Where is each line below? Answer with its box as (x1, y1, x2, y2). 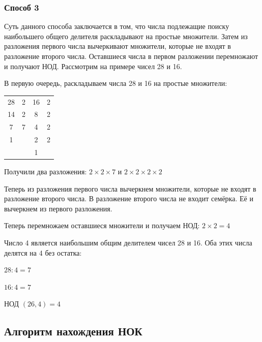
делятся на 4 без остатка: (4, 247, 82, 258)
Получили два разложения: (4, 166, 87, 176)
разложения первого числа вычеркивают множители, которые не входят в (4, 41, 231, 51)
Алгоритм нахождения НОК (4, 323, 142, 339)
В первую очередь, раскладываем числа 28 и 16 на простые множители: (4, 78, 227, 88)
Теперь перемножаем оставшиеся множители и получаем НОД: (4, 220, 200, 231)
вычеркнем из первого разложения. (4, 203, 112, 213)
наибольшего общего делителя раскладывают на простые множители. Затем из (4, 30, 248, 41)
